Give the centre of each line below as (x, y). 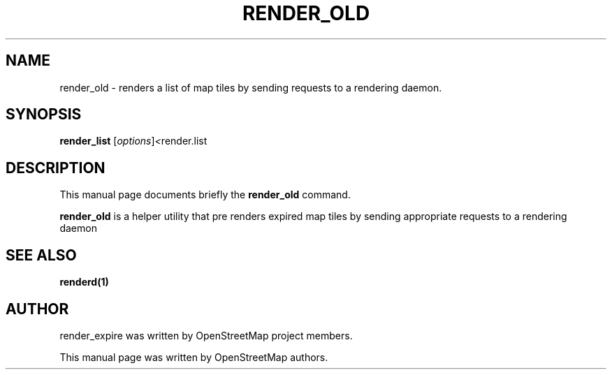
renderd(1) (84, 282)
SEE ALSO (41, 255)
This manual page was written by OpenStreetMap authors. (194, 357)
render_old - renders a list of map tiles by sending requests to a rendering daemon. (251, 87)
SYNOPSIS (44, 115)
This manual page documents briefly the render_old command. (205, 195)
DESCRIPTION (56, 168)
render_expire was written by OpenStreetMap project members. (206, 335)
